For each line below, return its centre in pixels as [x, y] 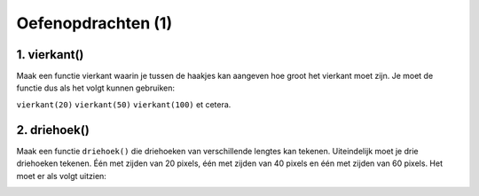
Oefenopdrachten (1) [94, 23]
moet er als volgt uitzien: [61, 176]
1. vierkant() [50, 55]
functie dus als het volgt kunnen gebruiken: [95, 88]
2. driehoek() [53, 130]
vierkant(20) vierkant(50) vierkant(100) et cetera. [124, 104]
